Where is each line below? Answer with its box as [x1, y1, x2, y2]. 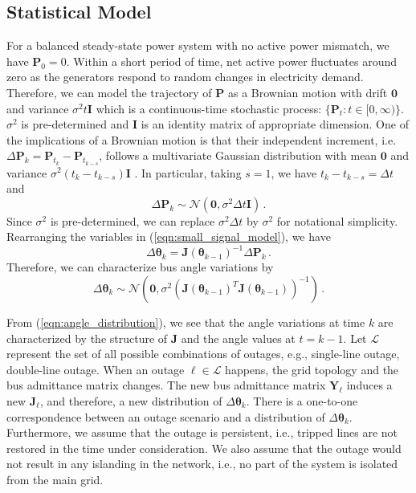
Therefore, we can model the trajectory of [6, 84, 212, 100]
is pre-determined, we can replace [50, 212, 215, 229]
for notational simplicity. [276, 212, 398, 229]
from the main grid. [6, 471, 104, 487]
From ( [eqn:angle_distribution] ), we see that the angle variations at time [6, 314, 365, 331]
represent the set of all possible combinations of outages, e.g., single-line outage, [6, 345, 400, 362]
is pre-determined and [21, 116, 129, 132]
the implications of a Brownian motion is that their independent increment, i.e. [6, 131, 397, 148]
